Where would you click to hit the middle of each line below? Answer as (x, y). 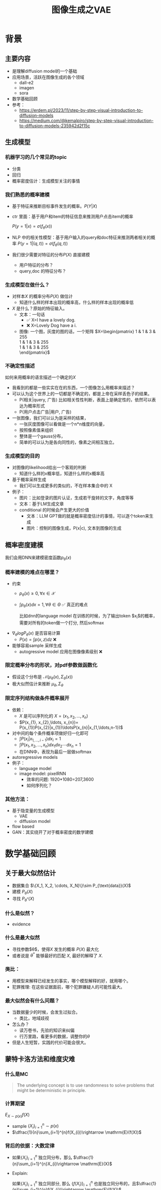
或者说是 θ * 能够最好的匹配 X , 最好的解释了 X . (57, 955)
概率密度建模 (24, 545)
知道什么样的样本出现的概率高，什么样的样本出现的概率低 (76, 302)
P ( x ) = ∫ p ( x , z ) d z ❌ (38, 639)
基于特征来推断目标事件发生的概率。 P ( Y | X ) (55, 206)
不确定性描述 (20, 366)
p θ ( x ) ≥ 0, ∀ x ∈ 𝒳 (37, 594)
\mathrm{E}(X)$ (96, 1164)
